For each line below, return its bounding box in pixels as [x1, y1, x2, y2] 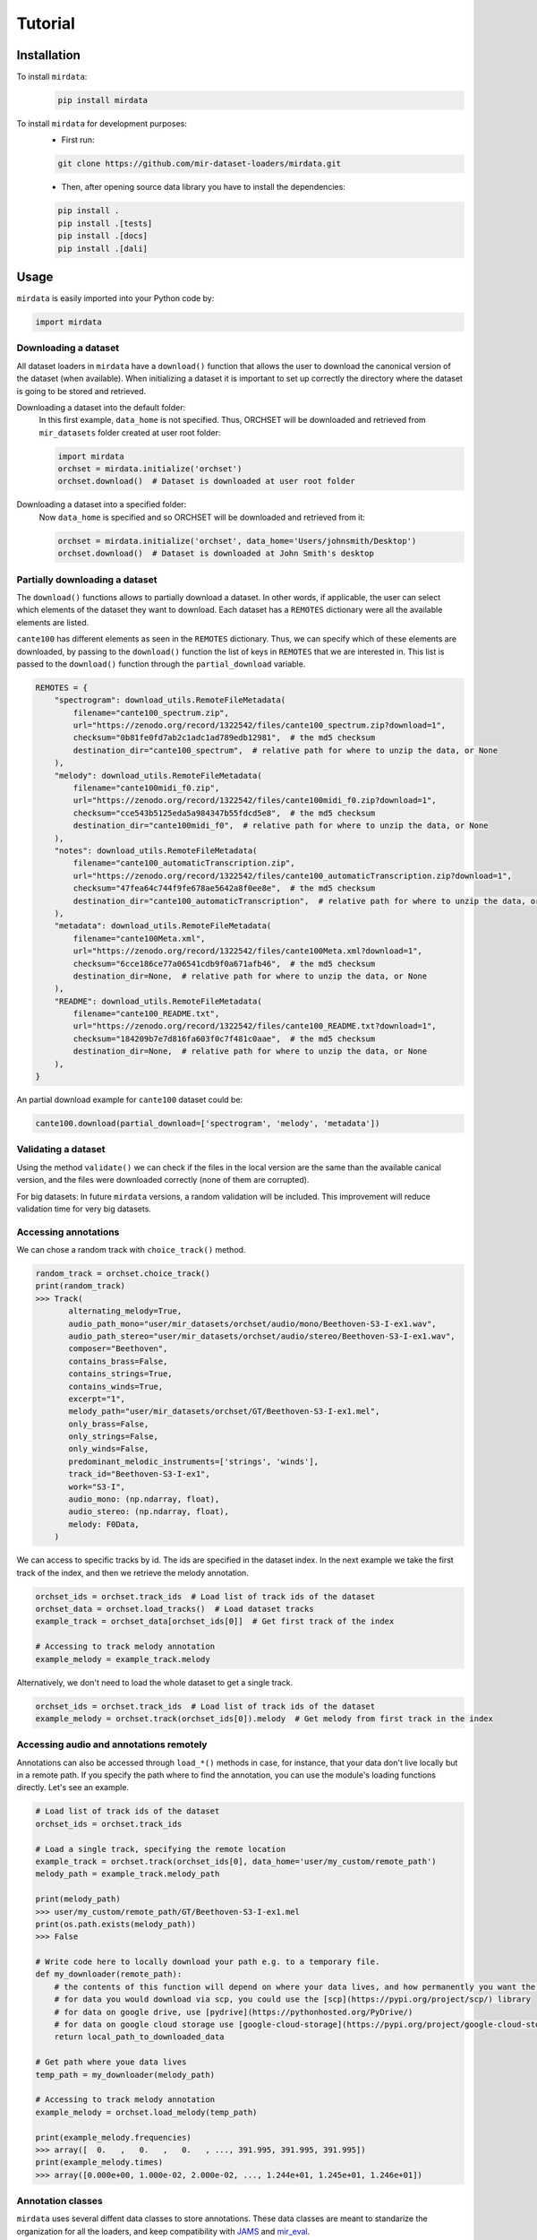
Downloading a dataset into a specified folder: [16, 499, 187, 510]
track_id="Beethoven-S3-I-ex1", [68, 1469, 210, 1479]
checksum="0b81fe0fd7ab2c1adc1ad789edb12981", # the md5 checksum [72, 733, 376, 743]
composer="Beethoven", [68, 1344, 168, 1354]
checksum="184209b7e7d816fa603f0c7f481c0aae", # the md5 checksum [72, 1033, 376, 1044]
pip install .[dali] [57, 243, 148, 254]
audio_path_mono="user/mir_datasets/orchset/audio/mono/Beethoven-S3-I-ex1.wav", [68, 1318, 438, 1329]
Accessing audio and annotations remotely [16, 1738, 208, 1751]
